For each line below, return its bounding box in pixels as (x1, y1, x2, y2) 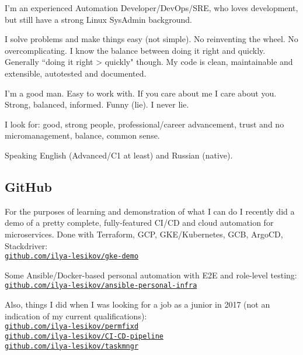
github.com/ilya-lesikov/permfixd (5, 322, 139, 331)
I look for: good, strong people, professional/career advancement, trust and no (5, 118, 284, 130)
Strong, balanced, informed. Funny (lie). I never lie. (5, 98, 189, 111)
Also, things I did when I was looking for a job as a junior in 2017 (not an (5, 298, 270, 311)
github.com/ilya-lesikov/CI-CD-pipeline (5, 332, 164, 340)
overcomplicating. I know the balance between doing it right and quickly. (5, 44, 266, 56)
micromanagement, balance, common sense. (5, 129, 160, 142)
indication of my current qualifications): (5, 309, 147, 322)
